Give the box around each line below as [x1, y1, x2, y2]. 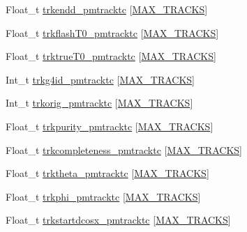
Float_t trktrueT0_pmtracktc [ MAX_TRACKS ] [6, 49, 216, 63]
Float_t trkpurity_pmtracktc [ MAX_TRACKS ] [6, 118, 214, 133]
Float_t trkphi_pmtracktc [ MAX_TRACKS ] [6, 189, 201, 203]
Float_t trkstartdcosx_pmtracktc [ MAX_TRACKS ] [6, 212, 231, 227]
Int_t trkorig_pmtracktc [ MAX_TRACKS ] [6, 95, 193, 110]
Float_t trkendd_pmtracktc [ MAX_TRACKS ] [6, 2, 208, 16]
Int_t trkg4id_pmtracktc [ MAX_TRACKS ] [6, 72, 195, 86]
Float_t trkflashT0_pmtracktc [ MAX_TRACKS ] [6, 25, 219, 40]
